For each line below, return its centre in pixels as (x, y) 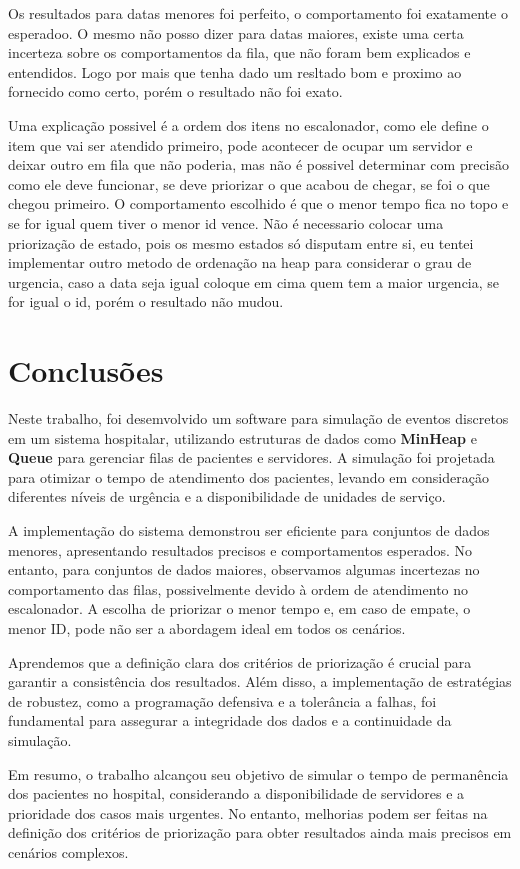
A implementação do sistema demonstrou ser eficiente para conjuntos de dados (249, 530)
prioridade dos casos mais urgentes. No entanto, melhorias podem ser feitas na (248, 812)
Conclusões (86, 370)
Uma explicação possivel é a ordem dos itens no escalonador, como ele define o (248, 124)
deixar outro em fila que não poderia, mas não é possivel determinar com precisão (259, 164)
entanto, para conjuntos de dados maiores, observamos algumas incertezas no (244, 569)
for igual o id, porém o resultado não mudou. (146, 301)
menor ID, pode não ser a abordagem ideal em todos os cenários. (207, 627)
